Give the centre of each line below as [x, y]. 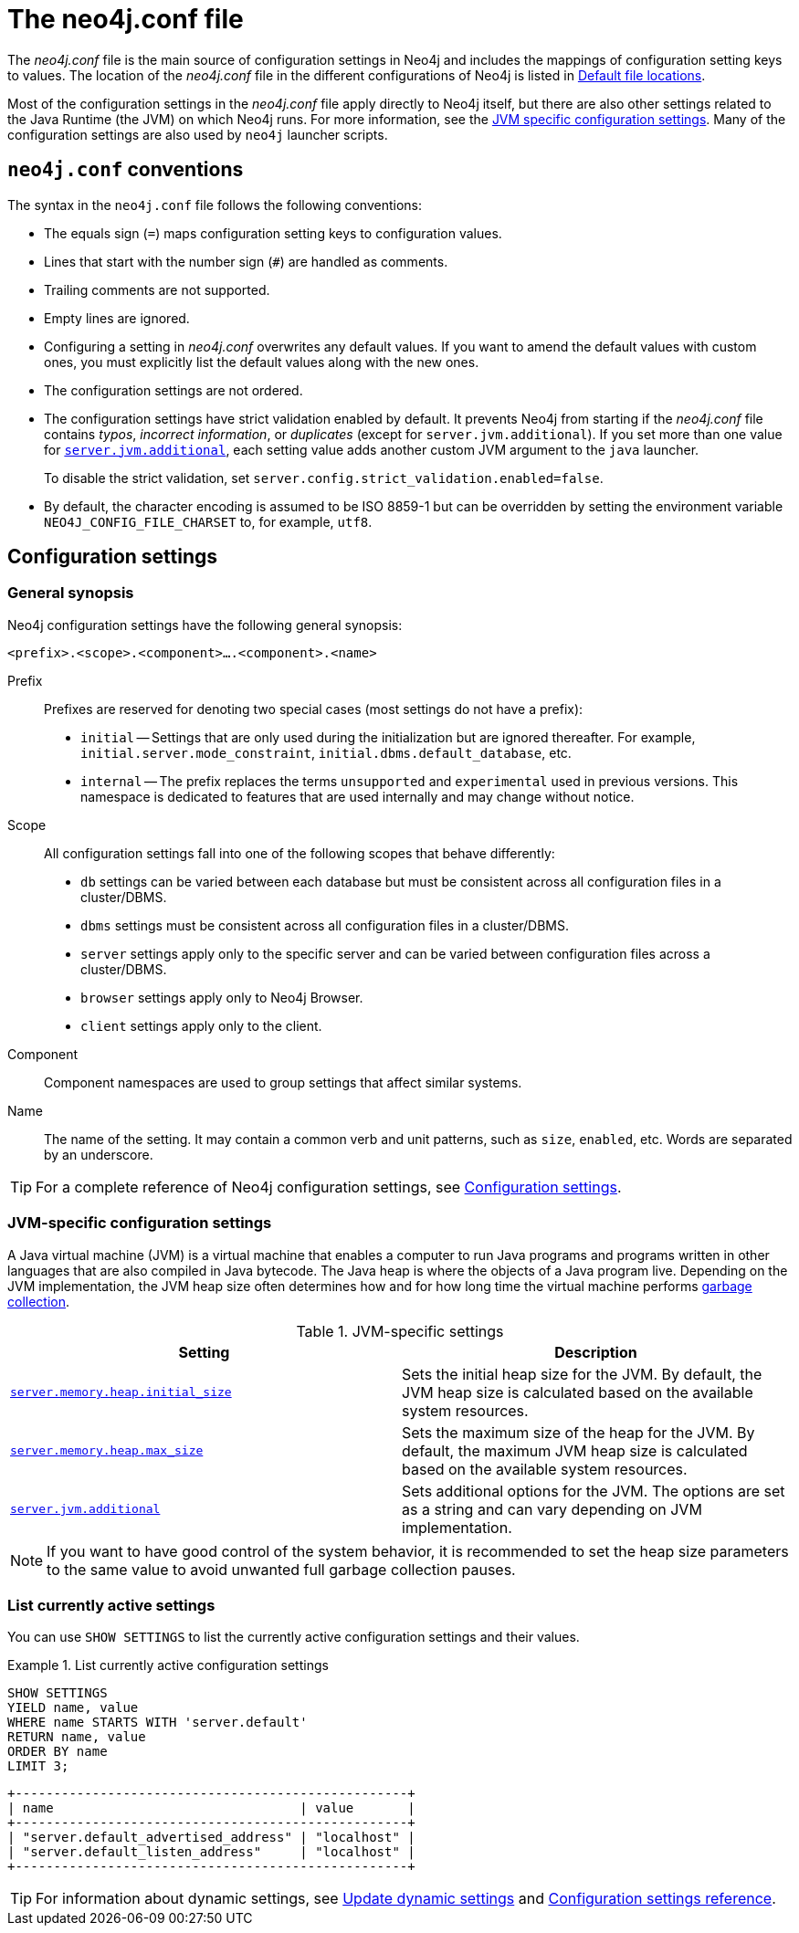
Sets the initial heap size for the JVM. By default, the [582, 1374]
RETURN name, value [77, 1737]
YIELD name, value [73, 1708]
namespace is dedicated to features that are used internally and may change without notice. [357, 796]
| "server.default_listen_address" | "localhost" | [211, 1852]
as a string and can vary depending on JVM [552, 1509]
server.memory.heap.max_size [107, 1451]
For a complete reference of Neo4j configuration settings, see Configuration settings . [329, 1187]
